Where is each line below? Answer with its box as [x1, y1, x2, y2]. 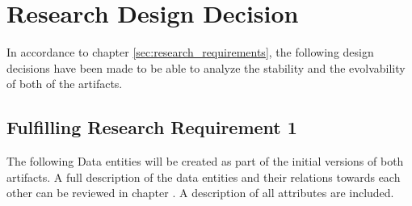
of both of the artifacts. [6, 75, 123, 92]
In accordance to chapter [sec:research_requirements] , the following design [6, 44, 374, 61]
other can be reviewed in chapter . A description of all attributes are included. [6, 184, 394, 201]
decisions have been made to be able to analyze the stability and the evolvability [6, 59, 406, 76]
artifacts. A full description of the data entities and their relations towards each [6, 168, 401, 185]
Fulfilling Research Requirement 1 [6, 115, 297, 140]
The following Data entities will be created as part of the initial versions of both [6, 153, 404, 170]
